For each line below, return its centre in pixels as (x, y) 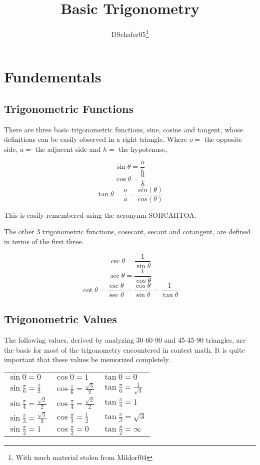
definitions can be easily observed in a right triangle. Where (95, 139)
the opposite (223, 139)
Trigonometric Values (60, 319)
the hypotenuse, (143, 149)
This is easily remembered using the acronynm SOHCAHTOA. (100, 215)
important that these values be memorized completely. (87, 359)
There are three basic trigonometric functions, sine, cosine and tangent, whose (124, 129)
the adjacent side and (68, 149)
